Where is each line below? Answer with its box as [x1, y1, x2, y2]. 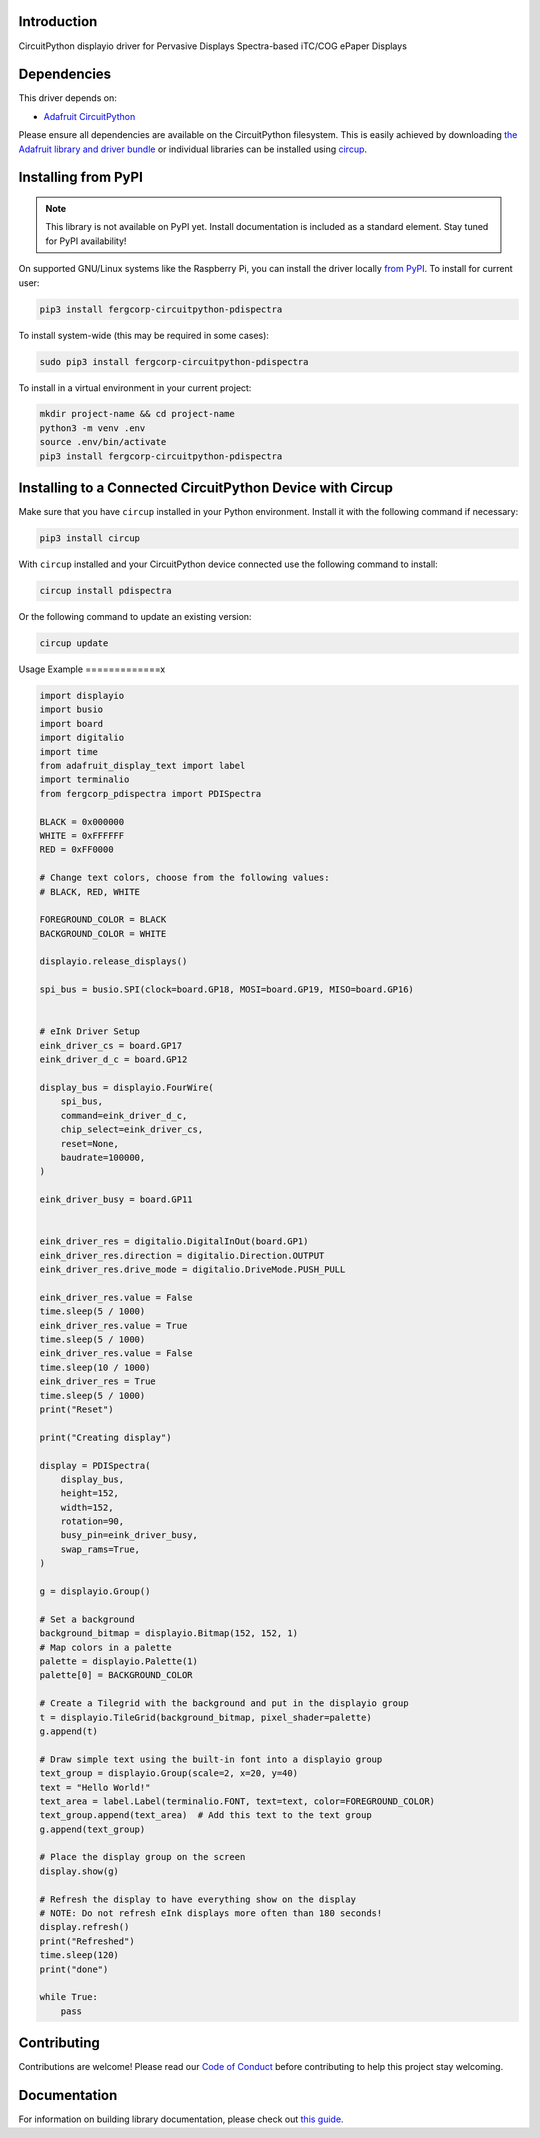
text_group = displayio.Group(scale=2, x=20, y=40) [39, 1768, 299, 1779]
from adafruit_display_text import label [39, 760, 246, 771]
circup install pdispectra [39, 585, 172, 597]
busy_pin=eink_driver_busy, [60, 1530, 199, 1541]
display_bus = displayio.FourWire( [39, 1081, 214, 1093]
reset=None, [60, 1138, 120, 1149]
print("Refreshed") [39, 1935, 135, 1947]
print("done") [39, 1963, 109, 1975]
